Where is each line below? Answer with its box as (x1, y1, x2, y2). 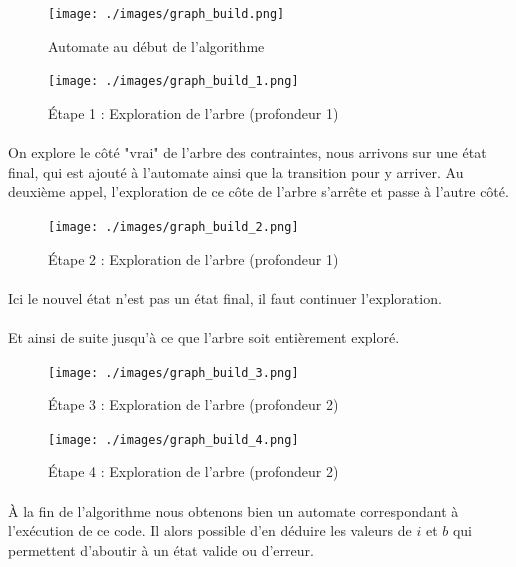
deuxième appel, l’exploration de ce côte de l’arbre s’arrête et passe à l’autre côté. (8, 181, 509, 202)
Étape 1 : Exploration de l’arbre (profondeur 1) (48, 102, 339, 123)
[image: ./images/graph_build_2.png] (48, 219, 299, 234)
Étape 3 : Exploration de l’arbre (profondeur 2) (48, 394, 339, 415)
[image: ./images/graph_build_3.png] (48, 365, 299, 380)
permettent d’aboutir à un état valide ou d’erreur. (8, 539, 314, 560)
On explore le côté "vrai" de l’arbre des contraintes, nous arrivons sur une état (8, 142, 487, 163)
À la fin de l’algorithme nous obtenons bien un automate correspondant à (8, 500, 459, 521)
